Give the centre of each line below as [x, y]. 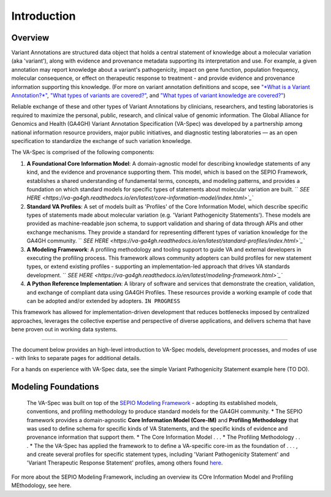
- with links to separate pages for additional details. [76, 358]
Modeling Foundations [55, 387]
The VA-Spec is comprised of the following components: [83, 152]
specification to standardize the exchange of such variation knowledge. [102, 141]
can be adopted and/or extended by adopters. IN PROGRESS [104, 301]
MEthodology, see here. [41, 485]
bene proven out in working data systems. [64, 329]
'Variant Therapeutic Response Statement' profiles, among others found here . [125, 463]
